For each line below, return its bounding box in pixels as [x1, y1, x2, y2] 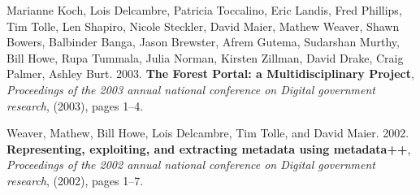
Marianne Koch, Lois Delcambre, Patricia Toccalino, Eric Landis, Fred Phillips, [6, 2, 402, 18]
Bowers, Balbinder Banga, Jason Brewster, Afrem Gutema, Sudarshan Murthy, [6, 33, 400, 50]
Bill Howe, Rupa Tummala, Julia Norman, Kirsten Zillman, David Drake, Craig [6, 49, 404, 66]
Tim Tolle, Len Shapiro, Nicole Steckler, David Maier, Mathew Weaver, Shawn [6, 17, 400, 34]
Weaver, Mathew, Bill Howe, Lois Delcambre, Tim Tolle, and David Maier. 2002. [6, 124, 409, 141]
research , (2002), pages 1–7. [6, 171, 144, 188]
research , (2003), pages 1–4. [6, 97, 144, 114]
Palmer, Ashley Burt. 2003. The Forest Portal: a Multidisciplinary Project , [6, 65, 414, 82]
